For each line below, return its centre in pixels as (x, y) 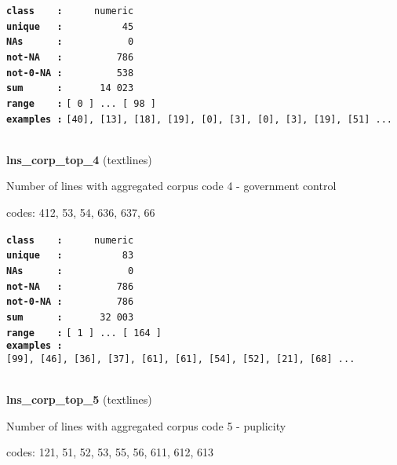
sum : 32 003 (70, 317)
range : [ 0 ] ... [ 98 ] (81, 103)
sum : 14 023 (70, 88)
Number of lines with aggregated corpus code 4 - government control (171, 186)
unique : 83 (70, 256)
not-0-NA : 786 (70, 302)
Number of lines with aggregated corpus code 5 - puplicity (146, 425)
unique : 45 (70, 26)
